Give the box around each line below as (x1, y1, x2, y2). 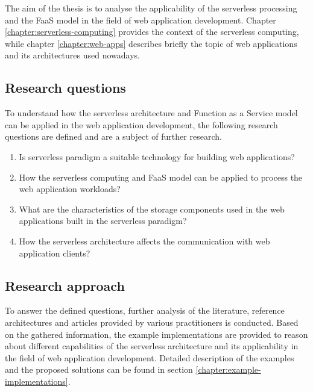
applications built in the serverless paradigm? (19, 214, 187, 227)
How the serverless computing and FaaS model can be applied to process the (19, 170, 303, 183)
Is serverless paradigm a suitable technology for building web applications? (19, 150, 295, 163)
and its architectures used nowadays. (5, 49, 140, 61)
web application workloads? (19, 182, 121, 195)
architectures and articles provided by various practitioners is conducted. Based (5, 316, 299, 328)
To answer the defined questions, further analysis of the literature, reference (5, 304, 285, 317)
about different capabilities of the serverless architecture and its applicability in (5, 340, 299, 352)
